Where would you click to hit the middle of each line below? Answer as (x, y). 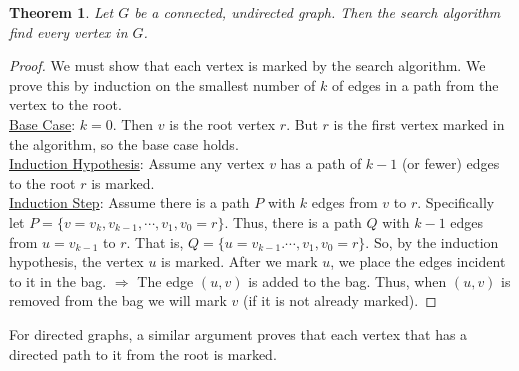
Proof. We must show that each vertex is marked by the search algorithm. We (247, 65)
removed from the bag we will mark (118, 300)
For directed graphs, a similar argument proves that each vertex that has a (238, 333)
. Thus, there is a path (293, 221)
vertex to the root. (65, 104)
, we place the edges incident (418, 261)
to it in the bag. (58, 280)
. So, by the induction (432, 241)
